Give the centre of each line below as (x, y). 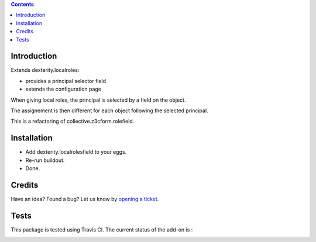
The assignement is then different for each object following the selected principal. (109, 110)
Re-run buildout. (45, 160)
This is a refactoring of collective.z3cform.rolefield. (73, 121)
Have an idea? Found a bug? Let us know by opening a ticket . (85, 199)
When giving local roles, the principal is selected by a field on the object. (98, 100)
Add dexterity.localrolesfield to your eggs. (76, 152)
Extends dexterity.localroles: (45, 70)
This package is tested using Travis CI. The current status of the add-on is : (102, 229)
